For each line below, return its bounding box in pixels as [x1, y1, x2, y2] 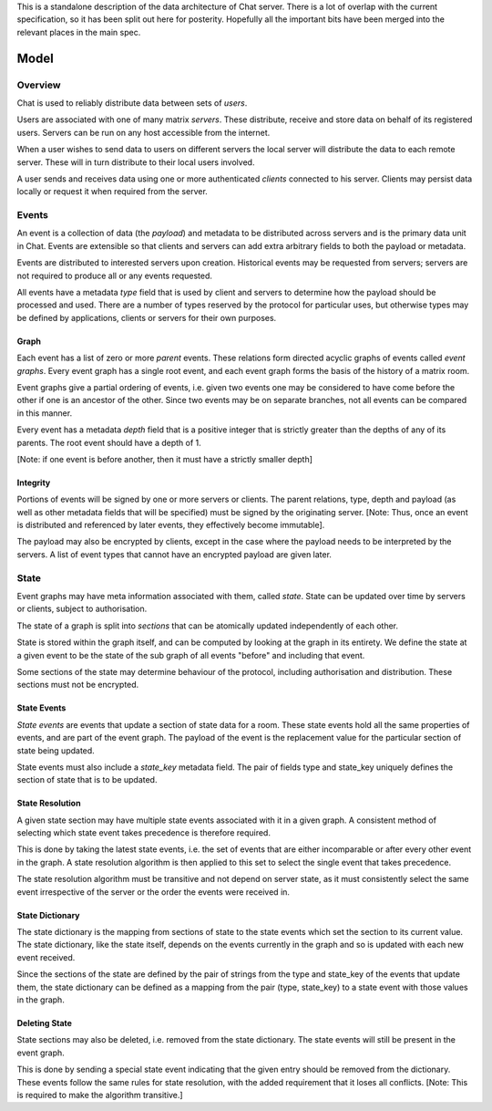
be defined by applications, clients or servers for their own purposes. [16, 312, 277, 323]
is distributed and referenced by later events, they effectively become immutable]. [16, 520, 325, 531]
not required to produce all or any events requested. [16, 270, 213, 281]
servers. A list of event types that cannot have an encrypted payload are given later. [16, 548, 333, 560]
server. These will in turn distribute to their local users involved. [16, 156, 255, 168]
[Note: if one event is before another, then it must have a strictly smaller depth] [16, 453, 313, 464]
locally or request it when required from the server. [16, 186, 209, 197]
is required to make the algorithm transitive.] [16, 1089, 183, 1100]
